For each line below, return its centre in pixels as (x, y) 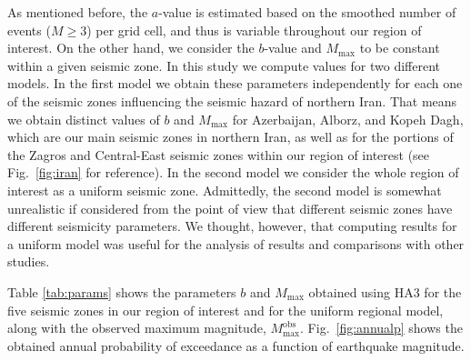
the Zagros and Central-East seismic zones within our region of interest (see (219, 154)
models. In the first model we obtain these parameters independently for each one (235, 83)
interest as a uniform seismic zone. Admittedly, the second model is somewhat (225, 190)
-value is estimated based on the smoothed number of (307, 12)
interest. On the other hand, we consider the (131, 48)
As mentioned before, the (78, 12)
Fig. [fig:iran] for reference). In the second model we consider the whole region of (233, 172)
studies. (29, 261)
